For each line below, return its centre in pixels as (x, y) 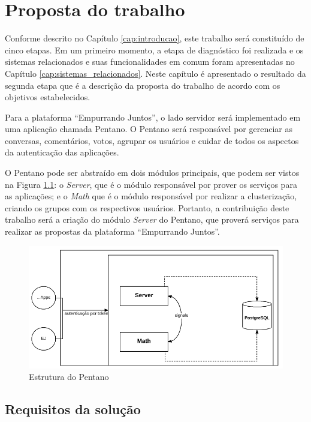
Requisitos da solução (73, 409)
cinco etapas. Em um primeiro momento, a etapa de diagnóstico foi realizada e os (154, 50)
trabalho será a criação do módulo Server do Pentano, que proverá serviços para (152, 219)
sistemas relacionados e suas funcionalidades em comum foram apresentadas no (150, 62)
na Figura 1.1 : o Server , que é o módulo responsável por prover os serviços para (151, 184)
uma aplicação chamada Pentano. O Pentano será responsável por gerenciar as (149, 129)
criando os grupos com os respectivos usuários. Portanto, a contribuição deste (147, 207)
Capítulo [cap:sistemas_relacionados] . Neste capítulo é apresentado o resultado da (155, 73)
